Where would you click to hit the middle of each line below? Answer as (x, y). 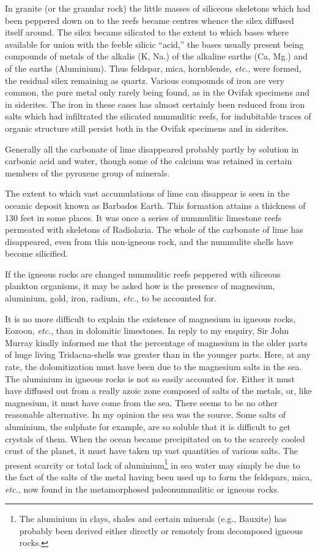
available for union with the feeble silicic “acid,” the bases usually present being (154, 44)
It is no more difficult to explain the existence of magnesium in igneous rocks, (150, 318)
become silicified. (37, 253)
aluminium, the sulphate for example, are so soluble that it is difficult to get (148, 426)
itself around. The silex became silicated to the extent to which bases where (147, 32)
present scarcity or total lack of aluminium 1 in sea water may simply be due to (153, 464)
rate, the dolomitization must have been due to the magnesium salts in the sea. (153, 367)
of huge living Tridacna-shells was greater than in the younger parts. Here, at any (158, 354)
